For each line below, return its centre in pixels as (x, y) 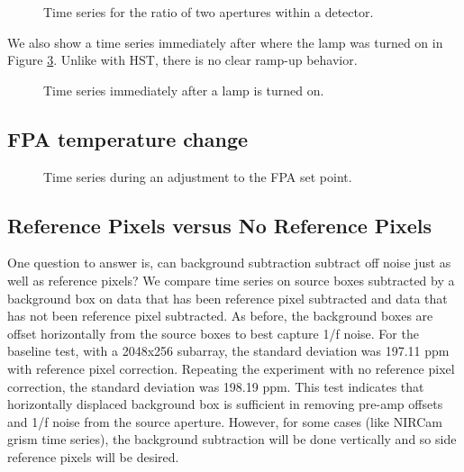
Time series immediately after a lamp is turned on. (184, 90)
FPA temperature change (128, 138)
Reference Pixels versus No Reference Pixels (220, 225)
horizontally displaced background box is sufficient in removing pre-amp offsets (225, 404)
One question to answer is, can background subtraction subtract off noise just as (229, 263)
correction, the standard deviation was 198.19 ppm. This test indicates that (216, 386)
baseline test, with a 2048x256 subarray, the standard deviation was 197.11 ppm (228, 351)
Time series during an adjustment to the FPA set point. (198, 176)
